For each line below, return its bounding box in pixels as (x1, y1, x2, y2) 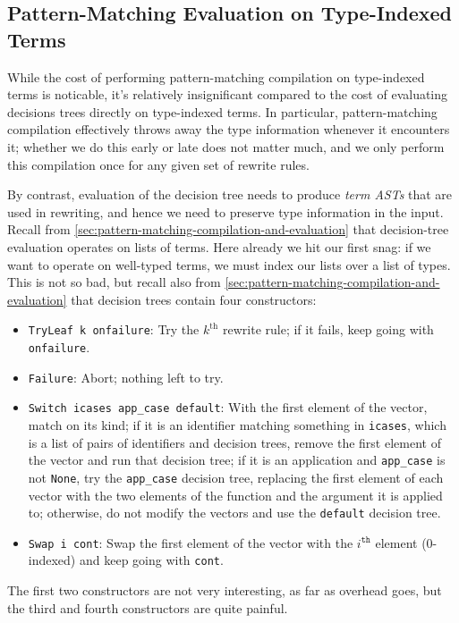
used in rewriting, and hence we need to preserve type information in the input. (7, 202, 444, 221)
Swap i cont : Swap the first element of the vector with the (28, 533, 353, 551)
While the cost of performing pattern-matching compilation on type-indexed (7, 67, 425, 86)
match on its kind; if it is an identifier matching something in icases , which (28, 415, 446, 434)
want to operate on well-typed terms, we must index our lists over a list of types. (7, 255, 451, 274)
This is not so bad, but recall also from (7, 273, 221, 291)
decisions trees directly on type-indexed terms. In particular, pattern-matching (7, 102, 438, 121)
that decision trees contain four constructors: (71, 290, 317, 308)
